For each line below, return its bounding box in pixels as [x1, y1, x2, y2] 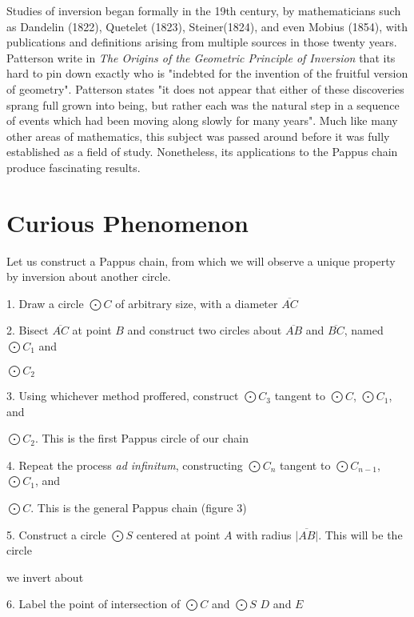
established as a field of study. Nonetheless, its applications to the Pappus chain [6, 143, 398, 160]
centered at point [136, 526, 221, 543]
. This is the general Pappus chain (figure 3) [30, 499, 247, 516]
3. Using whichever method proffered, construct [6, 387, 239, 404]
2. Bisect [6, 322, 49, 339]
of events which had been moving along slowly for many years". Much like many [6, 112, 398, 129]
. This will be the [318, 526, 403, 543]
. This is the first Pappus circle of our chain [34, 430, 249, 447]
